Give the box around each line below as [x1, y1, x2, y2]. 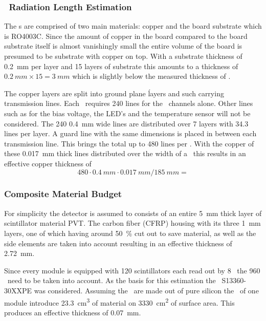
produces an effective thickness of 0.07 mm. [4, 307, 141, 317]
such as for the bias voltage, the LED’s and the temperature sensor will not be [4, 108, 251, 118]
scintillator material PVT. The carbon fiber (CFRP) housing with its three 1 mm [4, 218, 261, 228]
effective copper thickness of [4, 158, 92, 168]
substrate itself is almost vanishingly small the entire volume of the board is [4, 40, 242, 51]
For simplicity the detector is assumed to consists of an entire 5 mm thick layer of [4, 207, 262, 218]
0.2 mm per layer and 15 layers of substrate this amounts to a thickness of [4, 60, 238, 71]
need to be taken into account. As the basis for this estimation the [7, 275, 216, 286]
